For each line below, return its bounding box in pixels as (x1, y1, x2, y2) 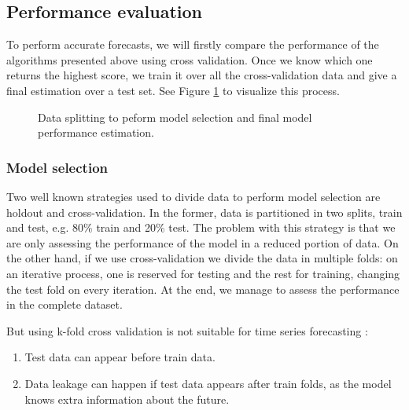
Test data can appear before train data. (24, 349, 216, 365)
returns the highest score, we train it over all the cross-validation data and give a (6, 67, 397, 83)
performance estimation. (38, 124, 154, 141)
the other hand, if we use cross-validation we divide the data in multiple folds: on (6, 250, 398, 266)
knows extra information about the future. (24, 390, 230, 407)
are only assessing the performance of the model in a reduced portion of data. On (6, 234, 399, 251)
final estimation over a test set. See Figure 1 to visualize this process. (6, 82, 340, 98)
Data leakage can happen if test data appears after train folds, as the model (24, 375, 392, 391)
